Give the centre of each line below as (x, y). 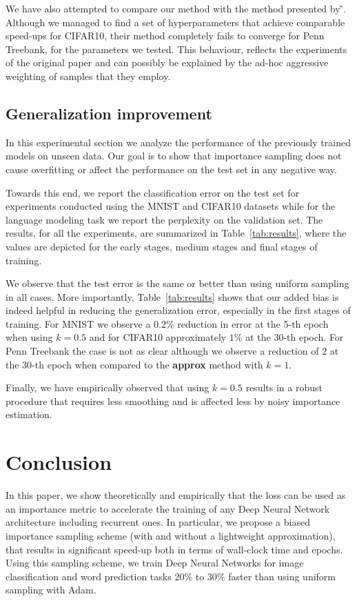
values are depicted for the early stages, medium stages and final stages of (162, 246)
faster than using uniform (282, 576)
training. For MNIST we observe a (78, 323)
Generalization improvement (109, 113)
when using (29, 337)
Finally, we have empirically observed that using (108, 387)
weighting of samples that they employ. (88, 76)
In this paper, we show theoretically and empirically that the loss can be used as (176, 495)
